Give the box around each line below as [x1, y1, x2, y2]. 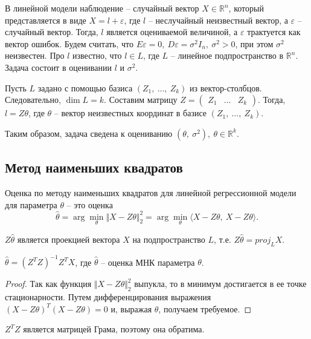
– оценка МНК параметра [101, 255, 195, 268]
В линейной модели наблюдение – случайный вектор [5, 2, 199, 14]
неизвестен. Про [5, 49, 65, 62]
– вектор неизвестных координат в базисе [54, 107, 207, 119]
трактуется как [247, 25, 301, 38]
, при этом [235, 37, 274, 50]
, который [228, 2, 264, 14]
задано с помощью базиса [37, 81, 133, 94]
